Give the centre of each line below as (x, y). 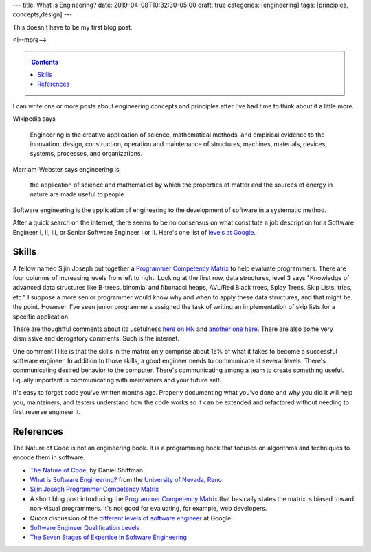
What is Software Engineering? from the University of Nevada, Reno (126, 480)
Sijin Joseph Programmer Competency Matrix (94, 489)
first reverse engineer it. (47, 412)
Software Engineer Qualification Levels (85, 528)
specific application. (41, 317)
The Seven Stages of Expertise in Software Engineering (108, 537)
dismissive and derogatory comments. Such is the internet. (96, 338)
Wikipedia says (34, 119)
